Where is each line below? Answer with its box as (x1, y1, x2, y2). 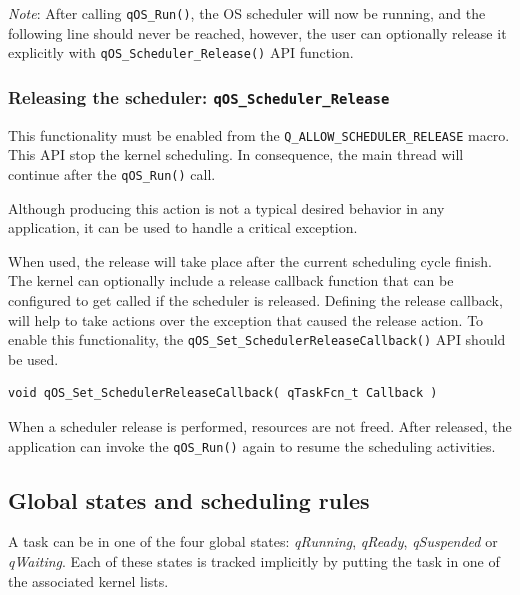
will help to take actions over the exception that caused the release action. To (8, 309, 484, 330)
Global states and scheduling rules (8, 484, 370, 515)
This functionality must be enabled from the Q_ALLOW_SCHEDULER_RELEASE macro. (8, 124, 510, 145)
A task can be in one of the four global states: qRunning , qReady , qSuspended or (8, 531, 498, 552)
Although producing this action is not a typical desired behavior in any (8, 197, 445, 218)
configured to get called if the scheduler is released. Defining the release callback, (8, 289, 503, 310)
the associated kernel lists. (8, 570, 169, 591)
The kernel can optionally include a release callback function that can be (8, 270, 454, 291)
